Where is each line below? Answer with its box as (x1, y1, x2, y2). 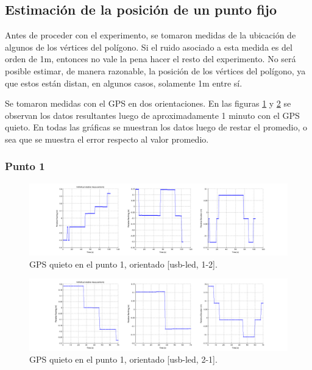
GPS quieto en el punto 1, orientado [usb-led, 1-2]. (29, 257, 218, 270)
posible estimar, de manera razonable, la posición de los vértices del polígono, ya (5, 64, 306, 77)
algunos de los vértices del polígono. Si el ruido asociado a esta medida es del (5, 40, 292, 53)
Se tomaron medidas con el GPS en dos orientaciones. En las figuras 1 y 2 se (5, 97, 291, 110)
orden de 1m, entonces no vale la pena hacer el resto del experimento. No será (5, 52, 296, 65)
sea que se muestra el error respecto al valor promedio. (5, 132, 209, 145)
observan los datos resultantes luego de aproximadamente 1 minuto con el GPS (5, 109, 300, 121)
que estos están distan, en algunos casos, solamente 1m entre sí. (5, 76, 243, 89)
